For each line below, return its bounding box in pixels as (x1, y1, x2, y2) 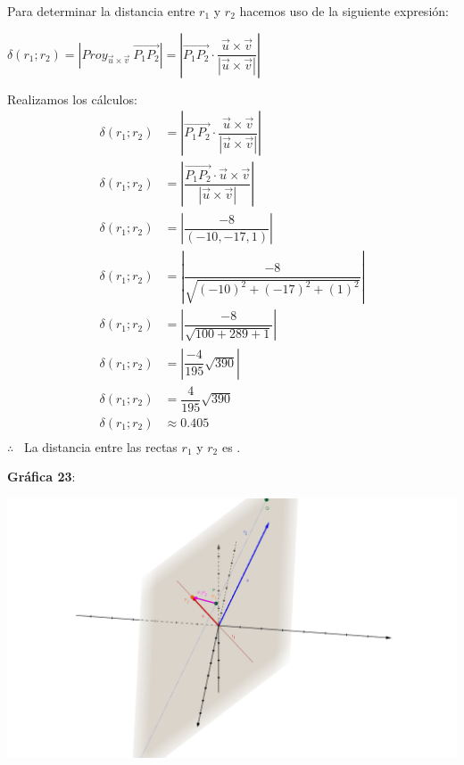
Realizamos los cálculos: (7, 89, 137, 108)
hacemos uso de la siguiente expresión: (239, 2, 449, 20)
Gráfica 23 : (7, 467, 76, 486)
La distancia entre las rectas (23, 437, 178, 456)
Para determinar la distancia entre (7, 2, 195, 20)
